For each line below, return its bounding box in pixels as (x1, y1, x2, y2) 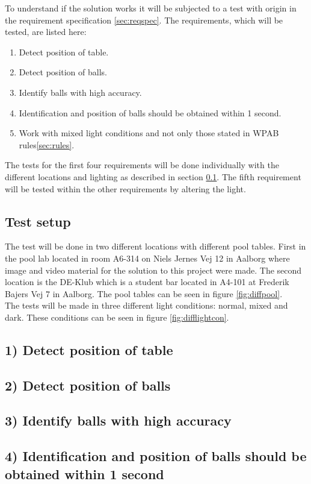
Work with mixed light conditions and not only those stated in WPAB (19, 127, 279, 139)
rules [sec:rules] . (19, 138, 75, 151)
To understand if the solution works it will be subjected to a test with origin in (5, 2, 297, 14)
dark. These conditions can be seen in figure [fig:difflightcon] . (5, 310, 229, 323)
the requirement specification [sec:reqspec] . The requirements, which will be (5, 13, 283, 26)
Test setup (5, 212, 71, 230)
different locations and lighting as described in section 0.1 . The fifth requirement (5, 170, 301, 183)
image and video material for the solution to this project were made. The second (5, 263, 302, 276)
